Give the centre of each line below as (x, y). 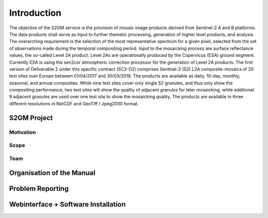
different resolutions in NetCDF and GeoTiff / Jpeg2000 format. (74, 103)
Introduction (35, 13)
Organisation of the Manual (52, 173)
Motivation (23, 132)
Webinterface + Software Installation (67, 204)
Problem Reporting (39, 189)
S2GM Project (31, 118)
